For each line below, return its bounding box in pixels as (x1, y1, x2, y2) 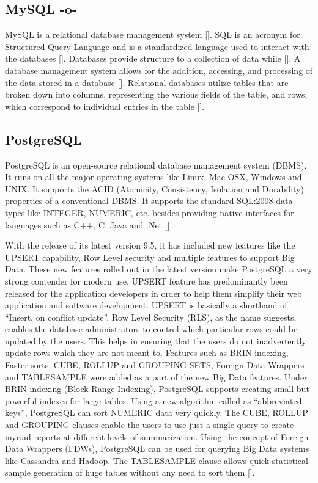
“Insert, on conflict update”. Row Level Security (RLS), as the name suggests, (5, 310, 297, 323)
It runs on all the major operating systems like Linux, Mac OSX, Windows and (5, 170, 302, 183)
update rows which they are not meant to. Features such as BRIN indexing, (5, 346, 289, 359)
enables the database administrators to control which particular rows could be (5, 322, 298, 335)
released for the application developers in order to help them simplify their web (5, 286, 302, 299)
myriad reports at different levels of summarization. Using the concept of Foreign (5, 430, 309, 443)
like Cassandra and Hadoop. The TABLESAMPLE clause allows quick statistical (5, 454, 308, 467)
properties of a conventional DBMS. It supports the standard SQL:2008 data (5, 194, 293, 207)
